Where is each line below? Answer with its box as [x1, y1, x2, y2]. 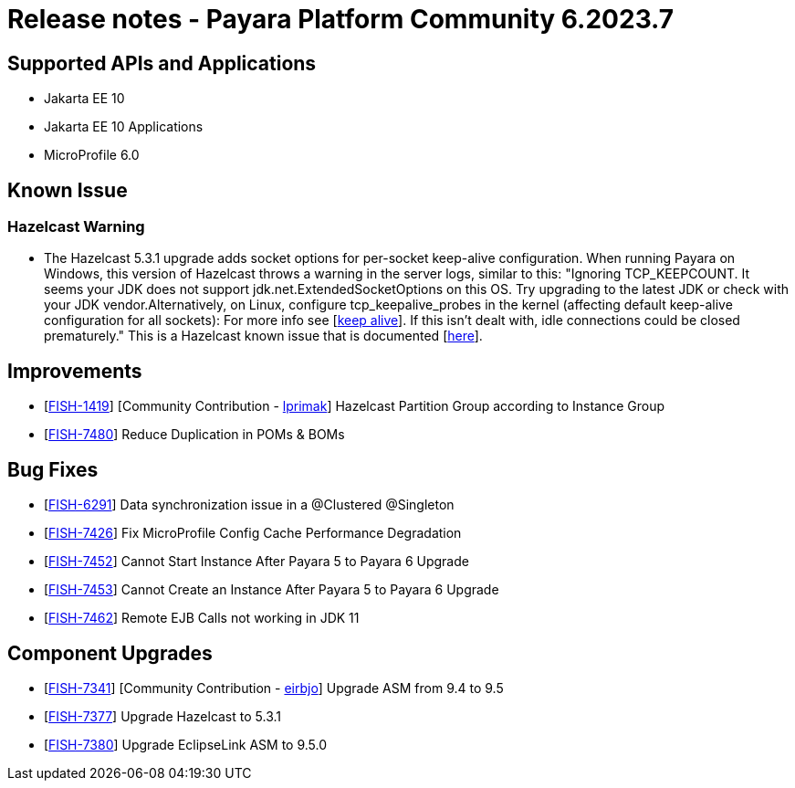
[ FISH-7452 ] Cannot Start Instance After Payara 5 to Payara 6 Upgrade [44, 553, 469, 570]
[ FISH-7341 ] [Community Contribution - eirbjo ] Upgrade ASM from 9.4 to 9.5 [44, 679, 504, 696]
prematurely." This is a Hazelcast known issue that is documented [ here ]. [44, 328, 483, 344]
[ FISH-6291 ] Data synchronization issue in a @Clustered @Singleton [44, 497, 455, 513]
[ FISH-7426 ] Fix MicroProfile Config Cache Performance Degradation [44, 525, 462, 541]
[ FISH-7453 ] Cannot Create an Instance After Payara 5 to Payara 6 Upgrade [44, 582, 499, 598]
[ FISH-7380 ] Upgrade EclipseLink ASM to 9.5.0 [44, 736, 328, 752]
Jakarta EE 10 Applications [44, 119, 204, 135]
